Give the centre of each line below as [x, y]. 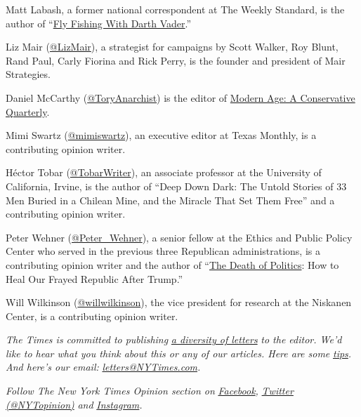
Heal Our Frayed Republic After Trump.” [94, 278]
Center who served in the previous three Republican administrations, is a [163, 251]
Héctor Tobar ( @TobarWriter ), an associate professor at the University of [164, 172]
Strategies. [28, 74]
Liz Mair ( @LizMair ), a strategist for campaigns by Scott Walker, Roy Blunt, [172, 47]
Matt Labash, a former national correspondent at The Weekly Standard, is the [175, 9]
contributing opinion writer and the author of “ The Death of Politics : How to [172, 264]
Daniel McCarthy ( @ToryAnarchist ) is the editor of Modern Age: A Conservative [180, 97]
